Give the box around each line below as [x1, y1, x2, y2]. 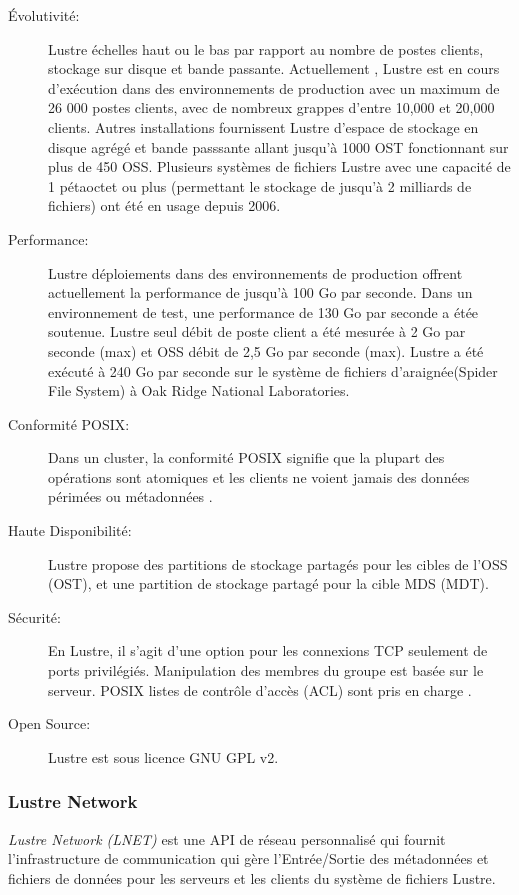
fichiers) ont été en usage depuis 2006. [48, 195, 281, 216]
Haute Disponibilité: [8, 520, 132, 541]
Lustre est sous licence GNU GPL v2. [48, 746, 279, 767]
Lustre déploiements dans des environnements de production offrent [48, 262, 463, 283]
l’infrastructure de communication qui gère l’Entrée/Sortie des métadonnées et [8, 848, 489, 869]
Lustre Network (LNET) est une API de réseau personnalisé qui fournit [8, 828, 446, 849]
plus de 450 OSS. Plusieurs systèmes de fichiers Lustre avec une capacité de [48, 156, 511, 177]
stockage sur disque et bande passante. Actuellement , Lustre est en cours [48, 58, 500, 79]
